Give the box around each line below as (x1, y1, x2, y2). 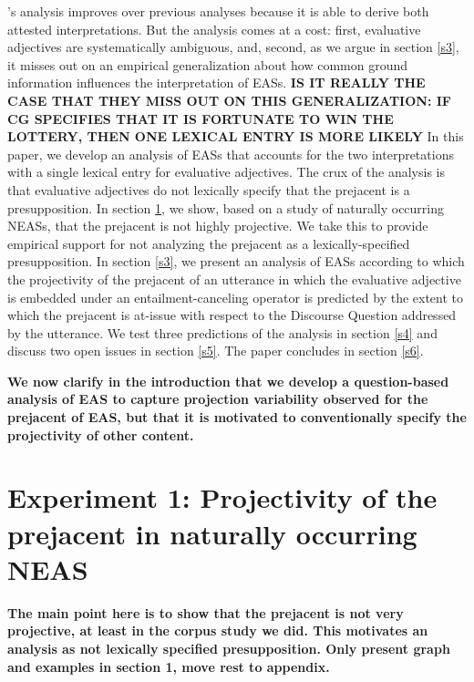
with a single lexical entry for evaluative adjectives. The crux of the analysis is (7, 162, 445, 181)
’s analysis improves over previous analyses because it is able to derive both (7, 2, 429, 20)
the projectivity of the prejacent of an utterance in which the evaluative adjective (7, 269, 461, 288)
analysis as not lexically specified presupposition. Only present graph (7, 638, 450, 657)
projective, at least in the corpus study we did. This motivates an (7, 621, 428, 640)
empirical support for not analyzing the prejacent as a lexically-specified (7, 233, 410, 253)
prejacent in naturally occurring (7, 514, 417, 552)
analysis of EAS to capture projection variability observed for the (7, 389, 428, 408)
